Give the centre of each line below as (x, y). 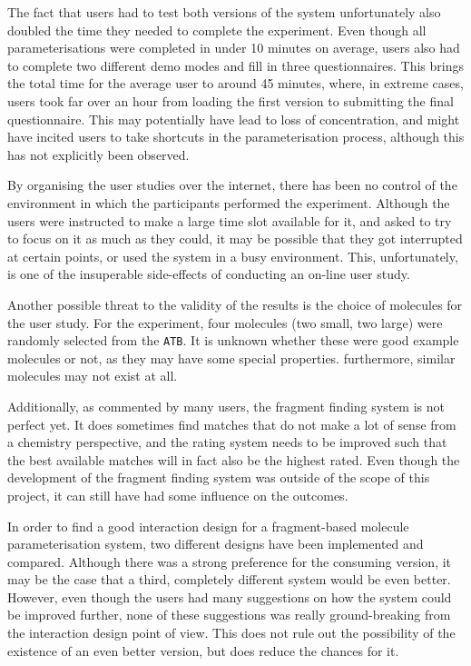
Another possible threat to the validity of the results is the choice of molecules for (235, 304)
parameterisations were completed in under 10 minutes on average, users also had (234, 48)
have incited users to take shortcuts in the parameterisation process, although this (236, 137)
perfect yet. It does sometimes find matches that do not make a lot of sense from (232, 424)
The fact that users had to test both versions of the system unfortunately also (224, 12)
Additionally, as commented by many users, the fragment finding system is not (226, 406)
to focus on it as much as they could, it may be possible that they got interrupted (235, 239)
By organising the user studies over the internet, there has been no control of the (232, 185)
